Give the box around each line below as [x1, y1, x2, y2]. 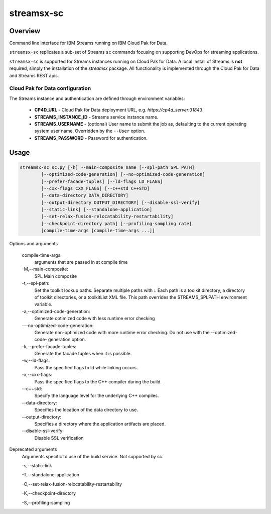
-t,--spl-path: [22, 280, 50, 286]
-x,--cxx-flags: [22, 372, 53, 378]
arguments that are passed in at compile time [34, 259, 128, 265]
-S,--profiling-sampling [22, 499, 70, 505]
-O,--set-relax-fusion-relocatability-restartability [22, 481, 122, 487]
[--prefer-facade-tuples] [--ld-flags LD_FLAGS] [41, 178, 163, 184]
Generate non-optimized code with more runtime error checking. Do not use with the [34, 329, 210, 335]
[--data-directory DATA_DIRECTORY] [41, 192, 129, 198]
